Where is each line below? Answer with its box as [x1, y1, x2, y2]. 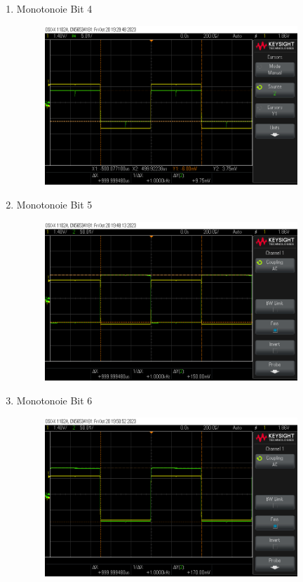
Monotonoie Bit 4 [16, 1, 93, 15]
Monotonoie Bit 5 [16, 197, 93, 211]
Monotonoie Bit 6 [16, 392, 93, 407]
